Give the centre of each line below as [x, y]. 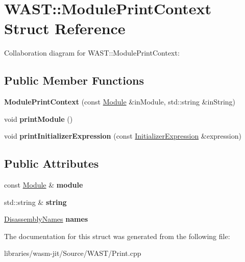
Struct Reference [65, 28]
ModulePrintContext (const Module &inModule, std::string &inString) [120, 102]
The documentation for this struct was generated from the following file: [117, 236]
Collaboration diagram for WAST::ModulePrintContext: [92, 53]
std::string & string [35, 202]
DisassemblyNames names [46, 219]
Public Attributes [52, 163]
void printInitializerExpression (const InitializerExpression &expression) [123, 136]
